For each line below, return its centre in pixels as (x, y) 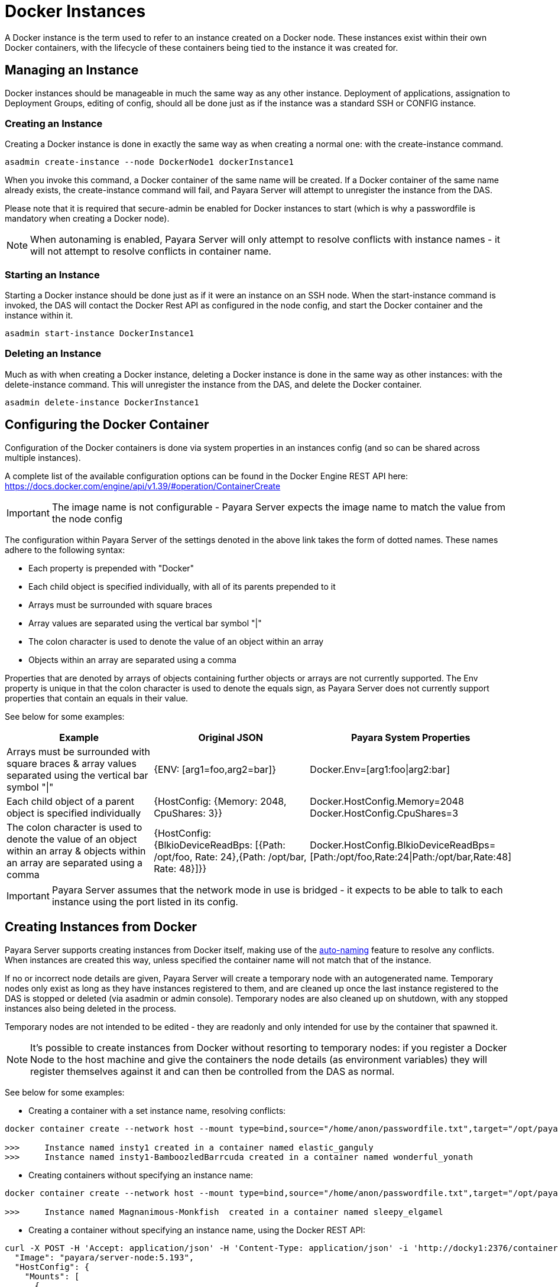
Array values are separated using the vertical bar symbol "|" (145, 623)
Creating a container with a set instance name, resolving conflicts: (157, 1110)
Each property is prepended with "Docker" (111, 568)
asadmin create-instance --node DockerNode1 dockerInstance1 (149, 162)
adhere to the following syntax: (65, 550)
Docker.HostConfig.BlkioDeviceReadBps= (403, 845)
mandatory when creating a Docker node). (87, 219)
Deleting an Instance (53, 354)
